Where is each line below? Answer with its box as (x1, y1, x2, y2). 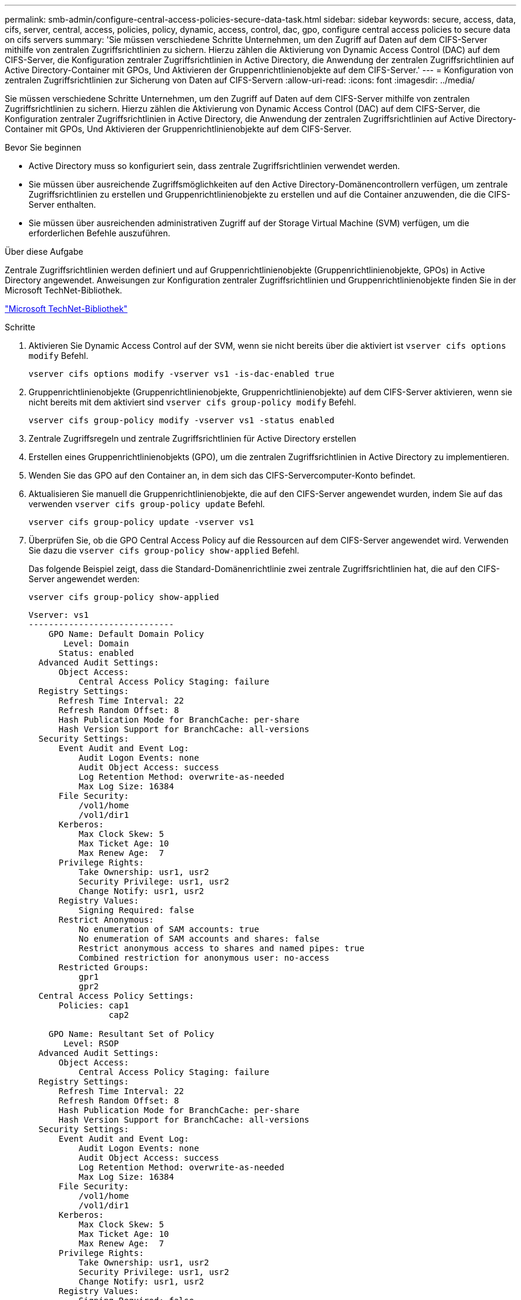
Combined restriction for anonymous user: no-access (79, 953, 329, 962)
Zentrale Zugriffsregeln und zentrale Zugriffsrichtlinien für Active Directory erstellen (29, 433, 356, 443)
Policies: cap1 (58, 1001, 129, 1010)
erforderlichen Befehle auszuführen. (29, 228, 171, 238)
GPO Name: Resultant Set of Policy (48, 1029, 214, 1039)
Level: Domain (64, 639, 129, 648)
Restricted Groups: (58, 962, 149, 972)
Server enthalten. (29, 199, 96, 210)
